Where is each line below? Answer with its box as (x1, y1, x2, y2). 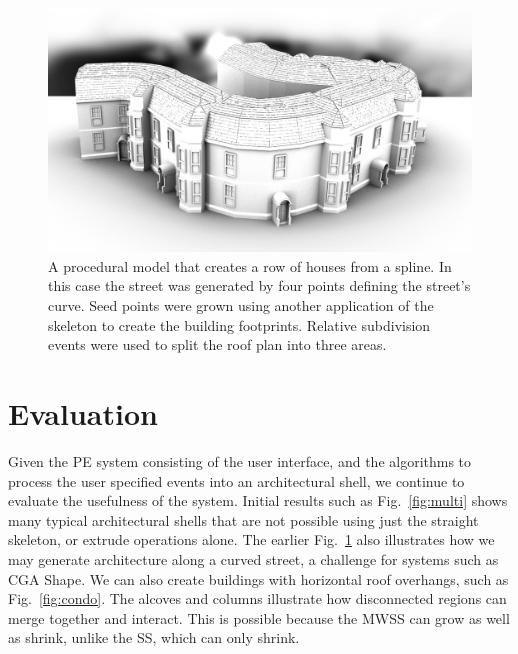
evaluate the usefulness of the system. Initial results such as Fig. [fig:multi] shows (8, 490, 508, 511)
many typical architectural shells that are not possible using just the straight (8, 509, 479, 530)
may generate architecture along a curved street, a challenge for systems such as (8, 548, 499, 569)
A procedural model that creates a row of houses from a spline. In (48, 255, 452, 276)
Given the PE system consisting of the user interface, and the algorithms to (8, 450, 472, 471)
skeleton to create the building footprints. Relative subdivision (48, 314, 431, 335)
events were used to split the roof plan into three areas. (48, 334, 387, 355)
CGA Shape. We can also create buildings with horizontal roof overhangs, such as (8, 568, 509, 589)
